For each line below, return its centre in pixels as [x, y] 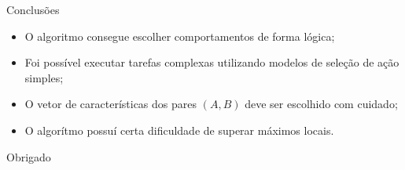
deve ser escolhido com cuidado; [321, 104]
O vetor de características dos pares [110, 104]
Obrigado [29, 156]
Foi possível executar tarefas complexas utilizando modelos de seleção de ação [212, 62]
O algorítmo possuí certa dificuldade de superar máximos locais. [179, 130]
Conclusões [33, 9]
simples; [44, 77]
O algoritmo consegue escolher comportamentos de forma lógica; [180, 36]
